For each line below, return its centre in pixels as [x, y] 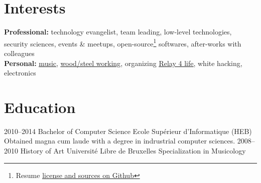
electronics [20, 73]
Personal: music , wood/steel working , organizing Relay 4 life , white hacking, [123, 63]
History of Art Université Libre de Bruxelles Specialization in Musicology [133, 151]
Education [40, 107]
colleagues [19, 53]
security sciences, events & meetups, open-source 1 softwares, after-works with [123, 42]
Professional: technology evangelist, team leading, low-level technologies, [118, 32]
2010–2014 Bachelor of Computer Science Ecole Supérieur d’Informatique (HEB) [128, 131]
